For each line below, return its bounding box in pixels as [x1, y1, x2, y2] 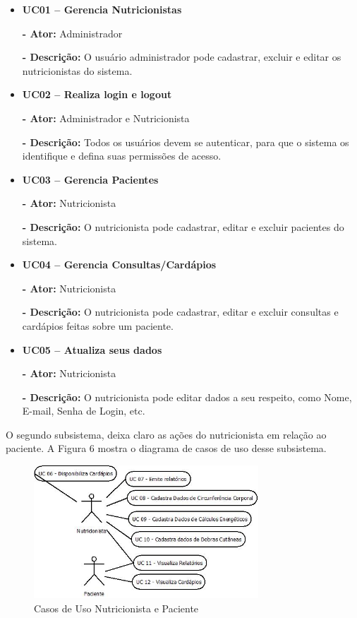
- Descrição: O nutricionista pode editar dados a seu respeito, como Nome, [22, 389, 352, 404]
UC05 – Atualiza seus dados [22, 342, 162, 357]
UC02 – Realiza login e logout [22, 87, 172, 102]
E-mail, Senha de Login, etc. [22, 403, 145, 418]
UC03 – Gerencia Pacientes [22, 172, 159, 186]
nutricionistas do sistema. [22, 63, 133, 78]
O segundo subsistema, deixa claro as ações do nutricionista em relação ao [6, 427, 327, 441]
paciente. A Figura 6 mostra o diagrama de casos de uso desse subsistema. [6, 441, 327, 456]
